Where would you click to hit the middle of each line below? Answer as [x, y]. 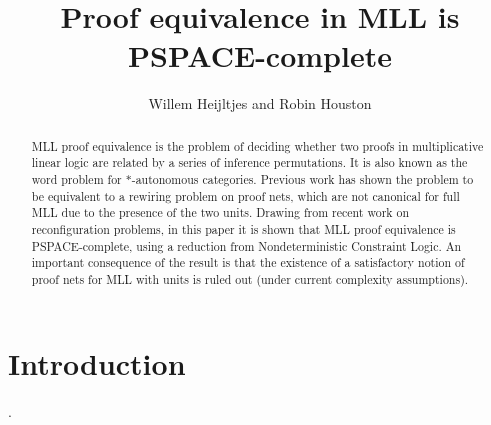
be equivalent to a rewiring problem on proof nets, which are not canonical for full [245, 195]
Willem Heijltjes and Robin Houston [260, 103]
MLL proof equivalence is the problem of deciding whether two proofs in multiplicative [257, 145]
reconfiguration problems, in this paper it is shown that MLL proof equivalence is [243, 228]
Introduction [97, 362]
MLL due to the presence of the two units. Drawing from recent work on [220, 212]
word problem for [76, 179]
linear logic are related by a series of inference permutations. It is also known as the [249, 162]
